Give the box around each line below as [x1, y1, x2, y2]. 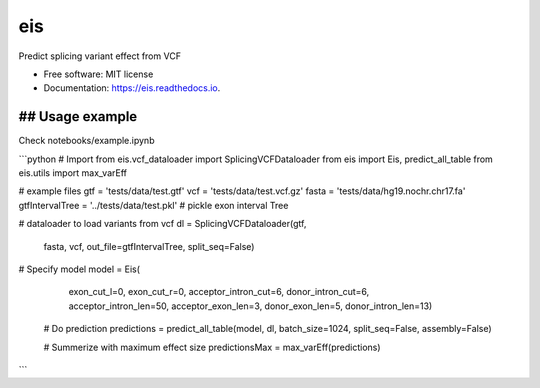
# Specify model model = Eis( [18, 263, 140, 275]
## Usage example [18, 108, 138, 125]
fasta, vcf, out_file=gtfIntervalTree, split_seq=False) [43, 240, 255, 252]
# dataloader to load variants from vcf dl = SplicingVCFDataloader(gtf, [18, 218, 307, 230]
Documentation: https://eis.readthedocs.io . [43, 82, 221, 94]
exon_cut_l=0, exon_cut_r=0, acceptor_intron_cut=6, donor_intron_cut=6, [68, 286, 370, 298]
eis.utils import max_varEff [18, 167, 127, 179]
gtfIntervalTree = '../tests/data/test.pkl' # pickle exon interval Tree [18, 199, 289, 211]
